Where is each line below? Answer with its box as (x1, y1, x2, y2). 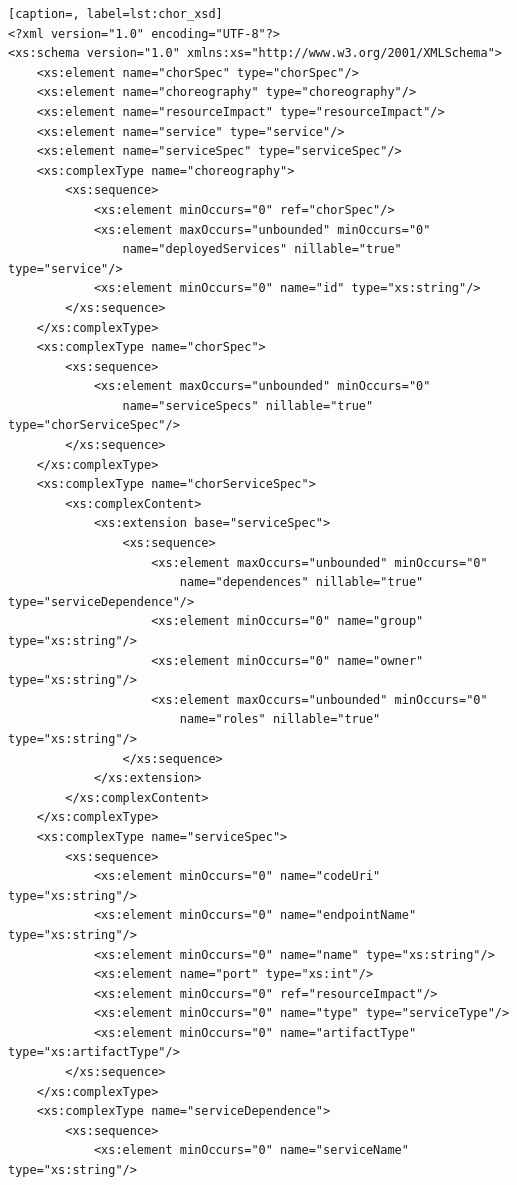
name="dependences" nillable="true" (179, 575, 424, 590)
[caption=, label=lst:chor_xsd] (8, 7, 223, 21)
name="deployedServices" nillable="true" (122, 242, 402, 257)
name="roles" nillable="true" (179, 712, 381, 727)
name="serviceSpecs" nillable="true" (122, 398, 374, 413)
